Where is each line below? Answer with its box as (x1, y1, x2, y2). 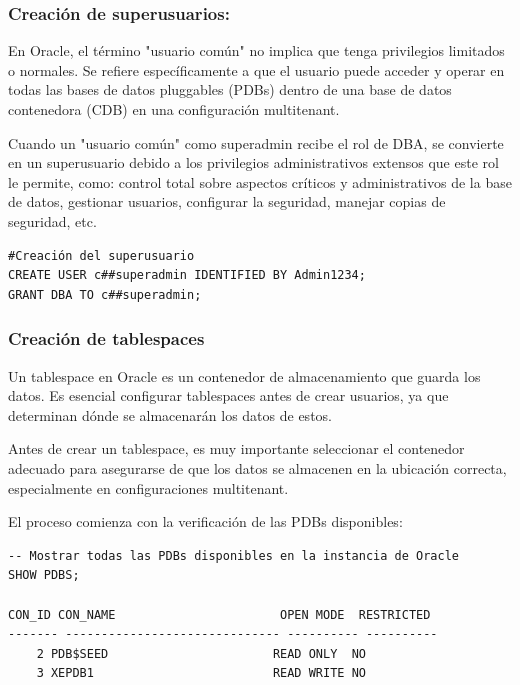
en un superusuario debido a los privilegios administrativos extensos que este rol (8, 152, 499, 173)
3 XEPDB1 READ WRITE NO (36, 666, 366, 681)
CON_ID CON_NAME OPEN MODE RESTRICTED (8, 607, 431, 622)
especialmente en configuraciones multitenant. (8, 477, 289, 498)
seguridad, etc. (8, 210, 97, 231)
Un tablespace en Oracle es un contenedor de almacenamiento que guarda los (8, 365, 481, 386)
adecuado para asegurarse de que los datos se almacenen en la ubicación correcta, (8, 457, 507, 478)
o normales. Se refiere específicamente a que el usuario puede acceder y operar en (8, 59, 505, 80)
